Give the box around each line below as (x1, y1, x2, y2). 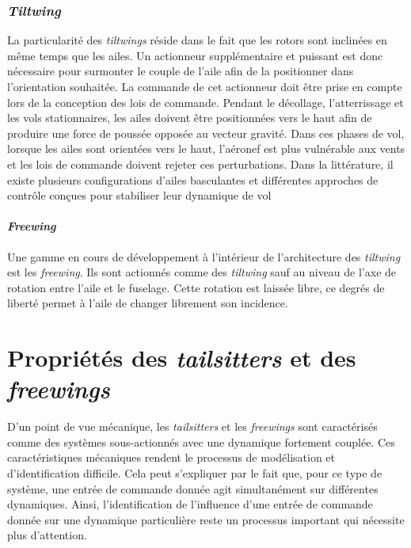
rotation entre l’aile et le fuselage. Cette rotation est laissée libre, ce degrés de (7, 279, 385, 295)
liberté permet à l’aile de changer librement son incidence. (7, 295, 288, 311)
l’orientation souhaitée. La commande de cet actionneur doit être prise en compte (7, 78, 402, 94)
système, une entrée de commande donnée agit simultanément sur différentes (7, 480, 379, 497)
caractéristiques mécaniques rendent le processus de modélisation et (7, 449, 336, 466)
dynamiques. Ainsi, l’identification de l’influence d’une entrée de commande (7, 496, 373, 512)
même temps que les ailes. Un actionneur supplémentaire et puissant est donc (7, 47, 383, 63)
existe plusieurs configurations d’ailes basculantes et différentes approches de (7, 171, 379, 188)
